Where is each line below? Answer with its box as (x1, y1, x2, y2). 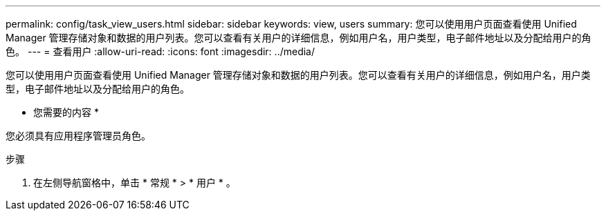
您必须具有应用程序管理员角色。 (6, 130, 151, 141)
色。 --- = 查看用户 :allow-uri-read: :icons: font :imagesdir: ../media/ (6, 46, 315, 57)
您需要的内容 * (33, 106, 99, 118)
